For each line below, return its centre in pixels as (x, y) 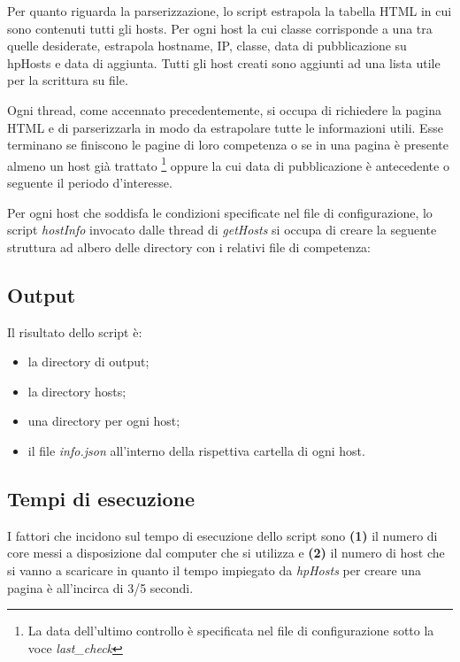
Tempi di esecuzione (101, 498)
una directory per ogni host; (104, 421)
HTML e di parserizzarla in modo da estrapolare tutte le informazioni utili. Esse (225, 127)
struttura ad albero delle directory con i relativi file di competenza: (189, 246)
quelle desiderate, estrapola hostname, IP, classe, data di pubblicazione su (207, 46)
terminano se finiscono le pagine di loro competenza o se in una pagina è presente (228, 145)
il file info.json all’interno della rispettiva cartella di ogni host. (196, 450)
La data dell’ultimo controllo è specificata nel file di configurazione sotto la (231, 631)
